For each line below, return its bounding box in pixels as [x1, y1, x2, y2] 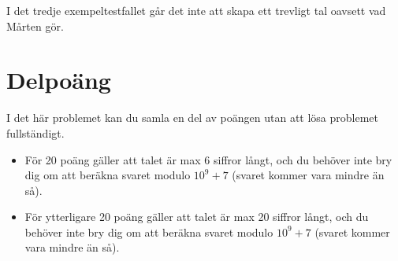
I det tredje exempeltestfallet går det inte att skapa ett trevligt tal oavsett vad [6, 2, 386, 18]
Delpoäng [6, 64, 111, 96]
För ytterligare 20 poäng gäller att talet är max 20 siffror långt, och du [24, 208, 369, 225]
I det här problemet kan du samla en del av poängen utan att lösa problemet [6, 109, 378, 126]
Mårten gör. [6, 17, 64, 34]
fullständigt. [6, 124, 65, 141]
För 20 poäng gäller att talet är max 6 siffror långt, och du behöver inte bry [24, 151, 392, 167]
